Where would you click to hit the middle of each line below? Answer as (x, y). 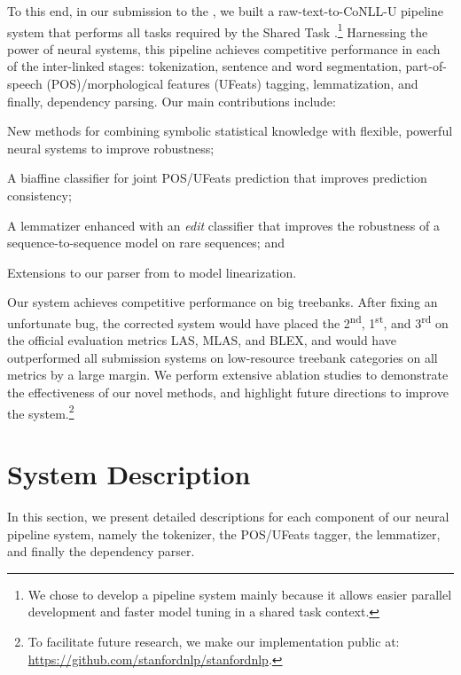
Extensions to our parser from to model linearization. (152, 272)
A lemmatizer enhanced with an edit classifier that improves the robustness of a (223, 225)
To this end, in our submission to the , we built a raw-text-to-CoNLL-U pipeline (225, 11)
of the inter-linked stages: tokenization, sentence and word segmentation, (204, 66)
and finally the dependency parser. (101, 551)
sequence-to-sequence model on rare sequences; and (146, 243)
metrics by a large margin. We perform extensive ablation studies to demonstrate (228, 375)
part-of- (426, 66)
